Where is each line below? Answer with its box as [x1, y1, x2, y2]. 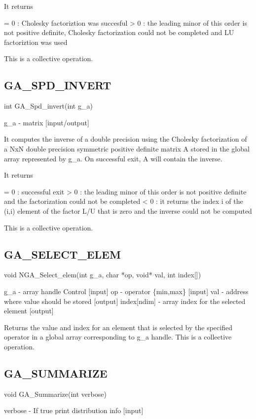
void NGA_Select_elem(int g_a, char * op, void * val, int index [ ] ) [4, 269, 201, 280]
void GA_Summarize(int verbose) [4, 388, 107, 399]
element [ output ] [4, 305, 54, 316]
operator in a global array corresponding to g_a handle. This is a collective [4, 332, 232, 342]
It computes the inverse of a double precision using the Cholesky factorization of [4, 134, 247, 144]
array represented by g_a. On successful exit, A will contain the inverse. [4, 153, 222, 163]
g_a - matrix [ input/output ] [4, 117, 89, 127]
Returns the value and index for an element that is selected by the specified [4, 322, 232, 332]
